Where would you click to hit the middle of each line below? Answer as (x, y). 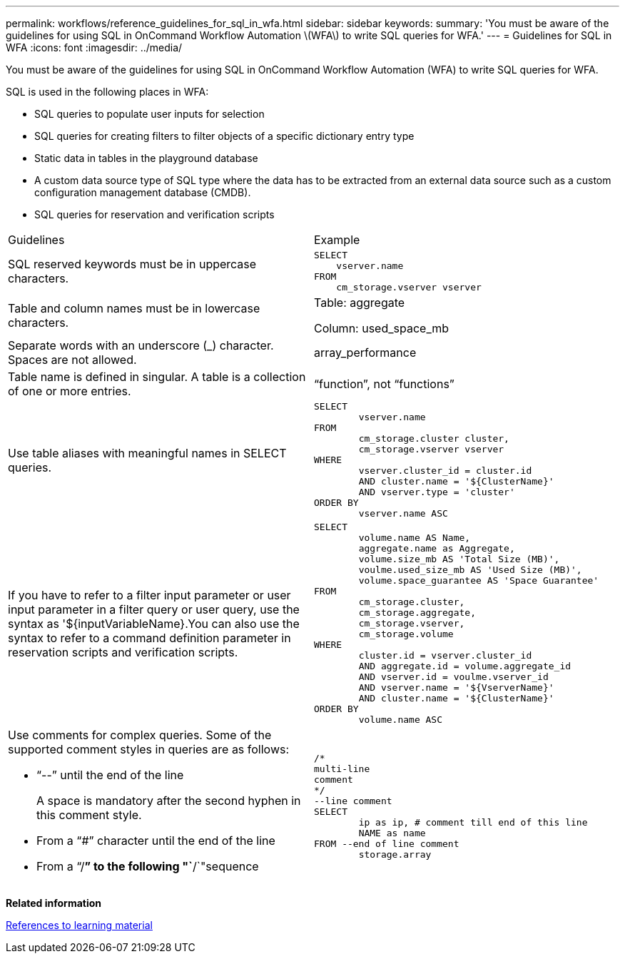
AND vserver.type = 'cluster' (437, 492)
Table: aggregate (360, 303)
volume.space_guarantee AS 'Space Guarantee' (479, 580)
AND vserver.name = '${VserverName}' (456, 687)
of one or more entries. (70, 391)
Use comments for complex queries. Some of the (140, 735)
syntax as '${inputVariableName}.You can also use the (154, 623)
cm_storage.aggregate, (417, 613)
